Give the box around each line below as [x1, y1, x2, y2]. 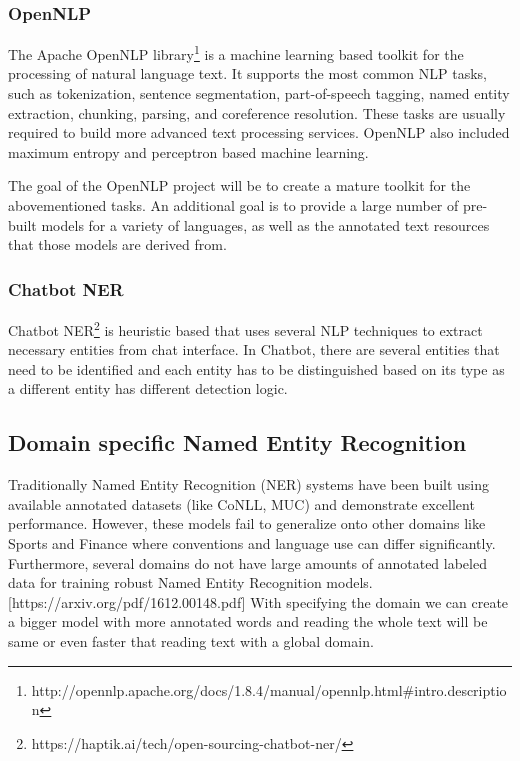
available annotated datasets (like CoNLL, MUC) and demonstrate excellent [8, 493, 475, 514]
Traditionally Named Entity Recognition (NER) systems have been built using [8, 474, 490, 495]
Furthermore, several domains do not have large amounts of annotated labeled [8, 552, 487, 573]
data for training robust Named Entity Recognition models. [8, 572, 373, 593]
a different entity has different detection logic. [8, 378, 288, 399]
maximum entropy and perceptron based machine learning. [8, 141, 369, 162]
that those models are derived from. [8, 234, 227, 255]
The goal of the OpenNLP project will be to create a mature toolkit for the [8, 175, 471, 196]
